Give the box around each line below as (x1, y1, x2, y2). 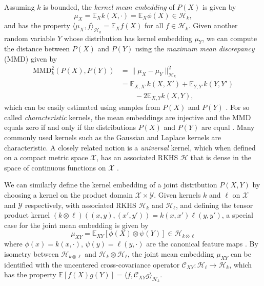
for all (145, 20, 164, 31)
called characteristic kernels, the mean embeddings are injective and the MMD (4, 111, 251, 122)
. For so (226, 102, 250, 112)
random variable (4, 32, 55, 43)
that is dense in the (190, 152, 251, 163)
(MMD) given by (4, 53, 57, 64)
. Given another (188, 20, 238, 31)
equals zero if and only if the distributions (4, 122, 136, 132)
